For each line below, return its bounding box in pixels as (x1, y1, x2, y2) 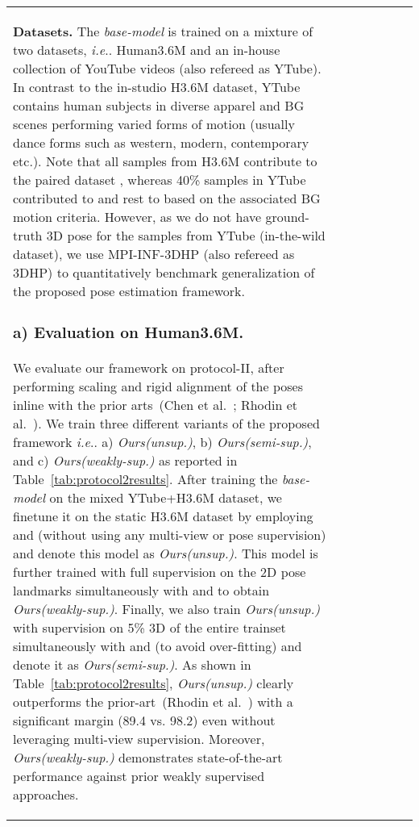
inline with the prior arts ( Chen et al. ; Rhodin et (13, 395, 297, 414)
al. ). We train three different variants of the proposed (13, 413, 320, 432)
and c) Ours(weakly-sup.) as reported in (13, 450, 238, 470)
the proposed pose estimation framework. (13, 282, 245, 300)
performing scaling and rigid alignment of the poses (13, 376, 303, 395)
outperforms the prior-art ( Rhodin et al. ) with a (13, 691, 293, 711)
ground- (265, 207, 309, 226)
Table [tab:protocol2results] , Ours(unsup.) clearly (13, 673, 294, 692)
